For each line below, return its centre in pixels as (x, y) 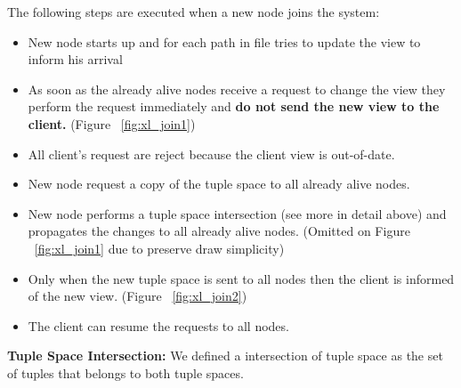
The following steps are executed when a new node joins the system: (194, 12)
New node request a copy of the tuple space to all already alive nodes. (219, 184)
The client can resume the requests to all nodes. (158, 325)
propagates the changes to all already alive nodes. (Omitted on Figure (219, 231)
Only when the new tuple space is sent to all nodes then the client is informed (241, 278)
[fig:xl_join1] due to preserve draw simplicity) (159, 248)
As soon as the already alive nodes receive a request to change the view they (237, 89)
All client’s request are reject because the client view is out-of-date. (211, 154)
